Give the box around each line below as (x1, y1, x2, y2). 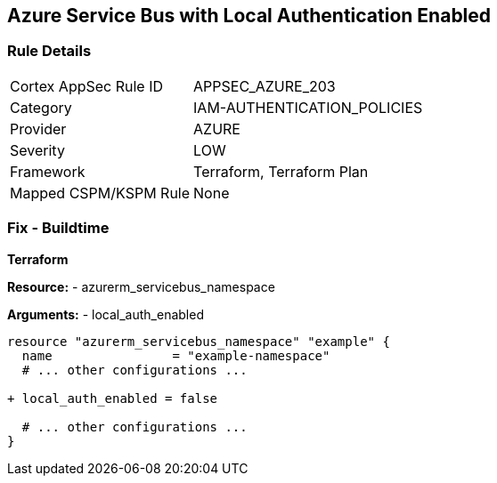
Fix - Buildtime (7, 219, 110, 237)
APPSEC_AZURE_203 (193, 76, 336, 95)
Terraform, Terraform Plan (193, 162, 369, 181)
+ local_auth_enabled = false (7, 390, 218, 406)
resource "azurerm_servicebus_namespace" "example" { (7, 334, 390, 349)
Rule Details (7, 42, 92, 60)
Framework (10, 162, 86, 181)
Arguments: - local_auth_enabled (7, 306, 204, 322)
